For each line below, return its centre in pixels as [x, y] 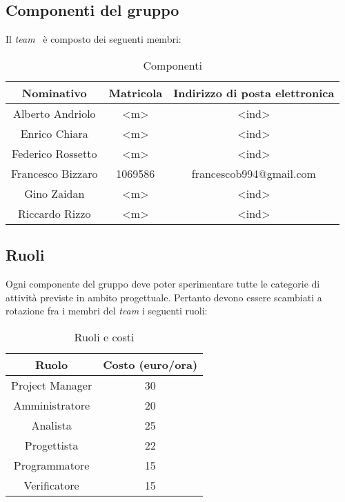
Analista [51, 425]
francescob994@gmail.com [254, 173]
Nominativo [54, 92]
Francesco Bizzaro [55, 173]
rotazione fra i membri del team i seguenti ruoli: [107, 311]
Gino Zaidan [55, 193]
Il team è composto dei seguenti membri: [93, 39]
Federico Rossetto [55, 153]
